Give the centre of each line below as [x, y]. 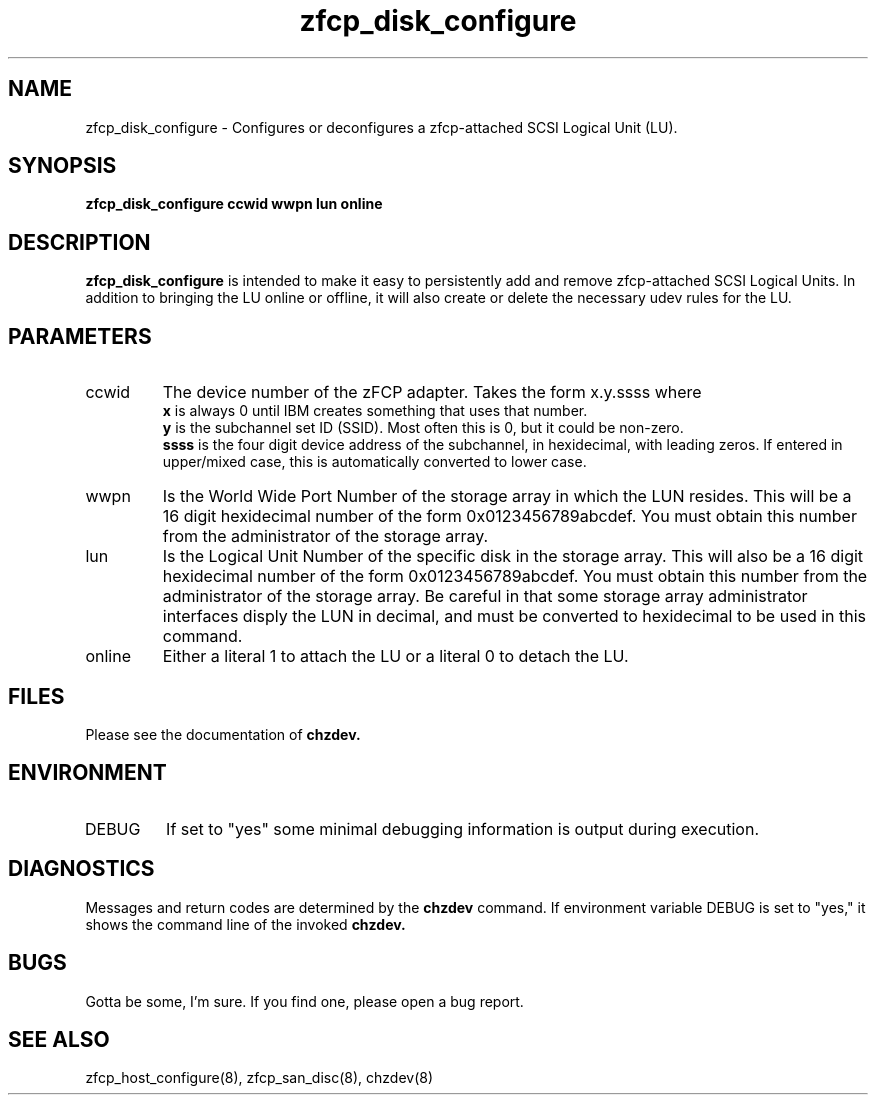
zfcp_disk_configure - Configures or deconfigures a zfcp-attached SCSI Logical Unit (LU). [381, 127]
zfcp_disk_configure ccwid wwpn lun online [234, 204]
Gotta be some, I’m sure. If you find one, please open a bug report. [304, 1001]
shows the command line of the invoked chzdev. [245, 924]
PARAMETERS [80, 336]
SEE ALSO [59, 1039]
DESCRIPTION [79, 242]
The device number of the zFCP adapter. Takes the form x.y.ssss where [432, 392]
